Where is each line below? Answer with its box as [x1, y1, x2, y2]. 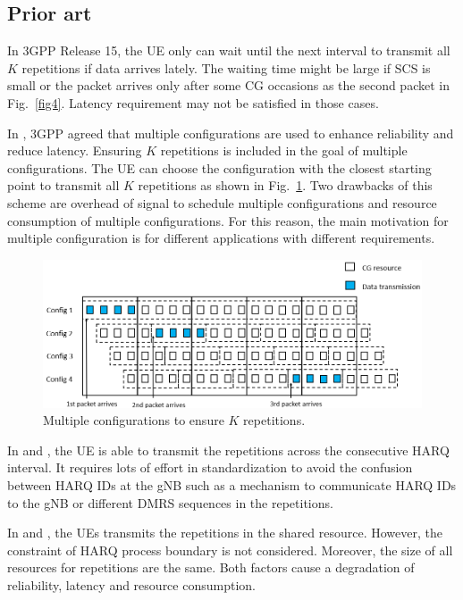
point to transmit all [7, 176, 120, 195]
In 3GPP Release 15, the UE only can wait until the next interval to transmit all [7, 41, 450, 60]
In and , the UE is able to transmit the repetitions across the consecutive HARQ [7, 440, 450, 459]
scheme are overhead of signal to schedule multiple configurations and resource [7, 193, 437, 212]
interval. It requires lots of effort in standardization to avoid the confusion [7, 458, 413, 477]
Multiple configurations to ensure [43, 411, 224, 429]
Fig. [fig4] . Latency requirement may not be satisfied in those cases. [7, 93, 379, 112]
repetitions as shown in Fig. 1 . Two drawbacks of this [138, 176, 433, 195]
